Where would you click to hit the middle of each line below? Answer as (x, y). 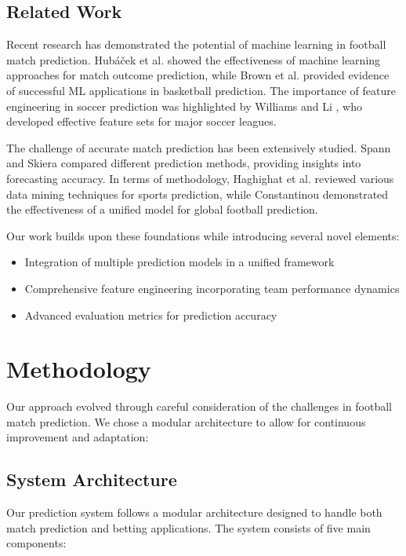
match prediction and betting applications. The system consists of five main (188, 527)
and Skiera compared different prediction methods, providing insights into (184, 163)
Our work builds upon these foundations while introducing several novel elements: (203, 235)
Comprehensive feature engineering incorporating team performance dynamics (212, 288)
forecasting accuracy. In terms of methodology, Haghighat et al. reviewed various (200, 178)
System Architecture (92, 479)
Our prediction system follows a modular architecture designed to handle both (194, 512)
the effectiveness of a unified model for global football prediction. (162, 209)
